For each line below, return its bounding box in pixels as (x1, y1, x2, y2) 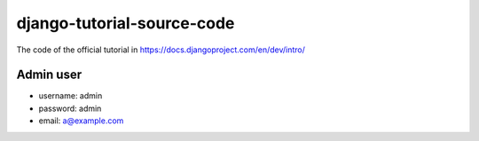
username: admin (38, 90, 103, 101)
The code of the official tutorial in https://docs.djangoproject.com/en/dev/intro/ (16, 44, 306, 55)
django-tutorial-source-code (16, 13, 235, 33)
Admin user (16, 67, 82, 82)
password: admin (38, 103, 102, 114)
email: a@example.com (38, 115, 124, 126)
